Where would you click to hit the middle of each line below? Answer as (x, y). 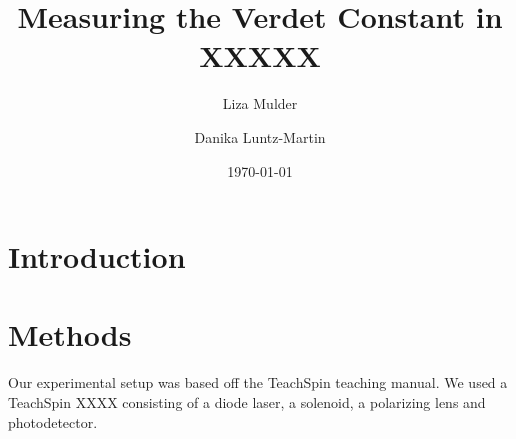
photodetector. (53, 421)
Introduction (97, 256)
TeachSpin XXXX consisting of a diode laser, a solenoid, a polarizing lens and (247, 402)
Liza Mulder (260, 103)
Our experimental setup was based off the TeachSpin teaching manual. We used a (258, 382)
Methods (70, 334)
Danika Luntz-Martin (260, 136)
